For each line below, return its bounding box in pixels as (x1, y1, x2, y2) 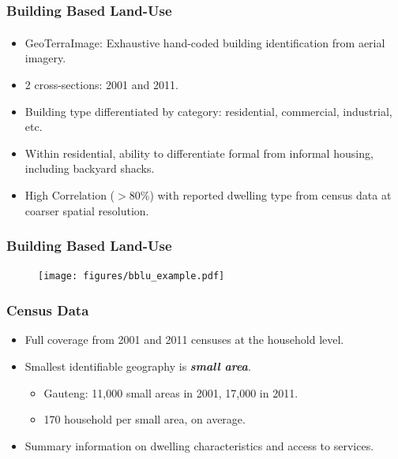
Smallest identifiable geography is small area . (24, 357, 251, 374)
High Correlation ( (24, 187, 115, 203)
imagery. (24, 50, 66, 66)
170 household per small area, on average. (43, 411, 246, 427)
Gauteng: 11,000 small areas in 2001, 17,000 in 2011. (43, 384, 298, 401)
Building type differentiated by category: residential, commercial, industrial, (24, 103, 392, 119)
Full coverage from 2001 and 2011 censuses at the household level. (24, 331, 344, 348)
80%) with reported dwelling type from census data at (129, 187, 392, 203)
